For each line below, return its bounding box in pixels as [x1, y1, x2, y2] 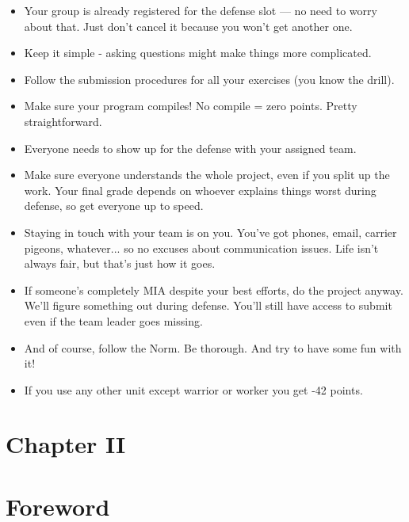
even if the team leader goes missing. [24, 312, 203, 329]
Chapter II [6, 428, 126, 460]
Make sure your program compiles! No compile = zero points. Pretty [24, 97, 357, 114]
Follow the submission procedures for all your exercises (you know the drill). [24, 70, 395, 87]
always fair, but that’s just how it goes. [24, 255, 216, 272]
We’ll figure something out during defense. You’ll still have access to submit [24, 297, 392, 314]
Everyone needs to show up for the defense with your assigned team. [24, 139, 357, 156]
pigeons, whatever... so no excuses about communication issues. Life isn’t [24, 239, 379, 256]
